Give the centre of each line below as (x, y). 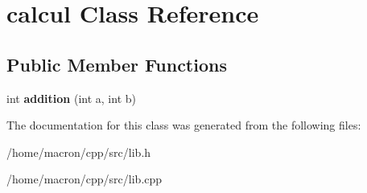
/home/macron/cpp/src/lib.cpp (85, 179)
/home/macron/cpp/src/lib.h (79, 152)
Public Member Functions (117, 64)
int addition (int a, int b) (71, 98)
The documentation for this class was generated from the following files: (184, 125)
